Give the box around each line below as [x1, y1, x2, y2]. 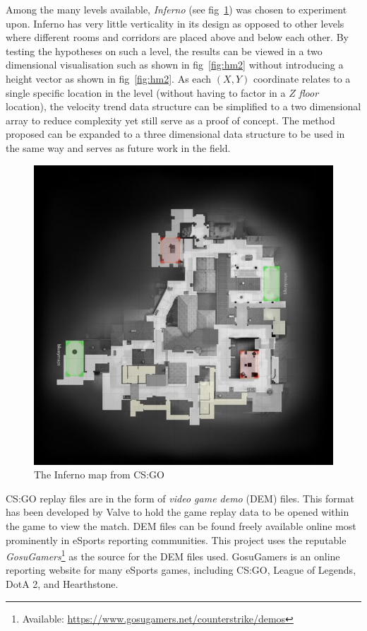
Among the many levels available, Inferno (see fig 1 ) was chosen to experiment [6, 2, 347, 16]
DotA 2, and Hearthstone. [6, 576, 119, 591]
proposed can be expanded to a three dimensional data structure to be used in [6, 126, 345, 141]
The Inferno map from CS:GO [34, 467, 164, 482]
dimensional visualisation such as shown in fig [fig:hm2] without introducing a [6, 57, 344, 72]
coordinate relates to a [253, 71, 351, 85]
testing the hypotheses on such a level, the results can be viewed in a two [6, 43, 323, 58]
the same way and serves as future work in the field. [6, 140, 231, 155]
